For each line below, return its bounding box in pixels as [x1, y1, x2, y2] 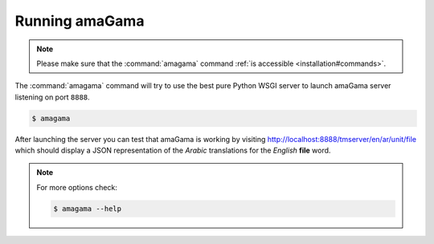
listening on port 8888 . [14, 92, 90, 102]
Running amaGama [14, 12, 145, 30]
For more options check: [36, 182, 118, 192]
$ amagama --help [53, 204, 122, 213]
